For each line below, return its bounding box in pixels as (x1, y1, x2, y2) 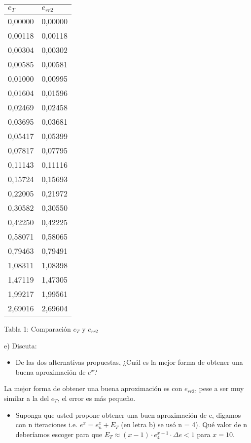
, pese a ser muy (195, 383, 244, 394)
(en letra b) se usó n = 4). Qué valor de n (121, 419, 247, 430)
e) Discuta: (4, 340, 37, 350)
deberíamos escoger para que (15, 429, 103, 439)
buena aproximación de (15, 366, 86, 377)
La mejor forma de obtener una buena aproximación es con (4, 383, 182, 394)
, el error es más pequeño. (57, 393, 136, 403)
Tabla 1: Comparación (4, 323, 71, 334)
